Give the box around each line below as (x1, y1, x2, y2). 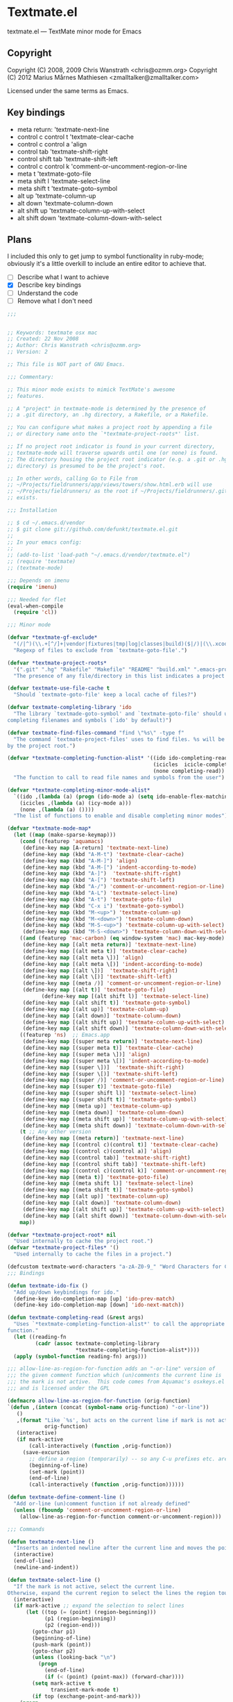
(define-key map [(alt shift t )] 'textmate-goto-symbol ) (22, 999, 191, 1006)
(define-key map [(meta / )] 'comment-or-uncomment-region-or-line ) (22, 980, 222, 987)
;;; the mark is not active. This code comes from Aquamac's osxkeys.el (7, 1378, 225, 1385)
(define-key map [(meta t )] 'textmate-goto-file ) (22, 1174, 169, 1180)
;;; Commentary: (7, 373, 54, 381)
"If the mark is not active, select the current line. (13, 1583, 175, 1590)
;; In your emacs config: (7, 539, 82, 546)
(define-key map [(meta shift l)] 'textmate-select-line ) (22, 1180, 194, 1187)
